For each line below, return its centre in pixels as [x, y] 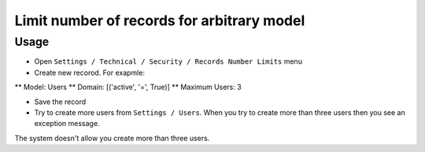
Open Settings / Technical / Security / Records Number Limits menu [168, 61]
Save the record [60, 102]
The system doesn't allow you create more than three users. [112, 138]
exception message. [67, 124]
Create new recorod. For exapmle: [90, 72]
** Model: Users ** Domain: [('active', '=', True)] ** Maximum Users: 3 [128, 87]
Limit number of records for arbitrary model [160, 20]
